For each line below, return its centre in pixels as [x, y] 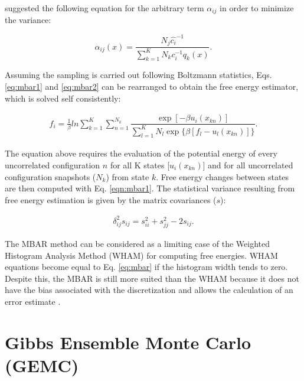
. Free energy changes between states [223, 176]
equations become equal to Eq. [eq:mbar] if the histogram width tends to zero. [146, 267]
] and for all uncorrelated [248, 165]
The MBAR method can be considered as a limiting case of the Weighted [138, 244]
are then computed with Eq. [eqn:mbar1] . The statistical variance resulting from [150, 188]
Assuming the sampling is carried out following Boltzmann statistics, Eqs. [138, 75]
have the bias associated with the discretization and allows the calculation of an [149, 290]
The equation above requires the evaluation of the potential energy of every [141, 153]
